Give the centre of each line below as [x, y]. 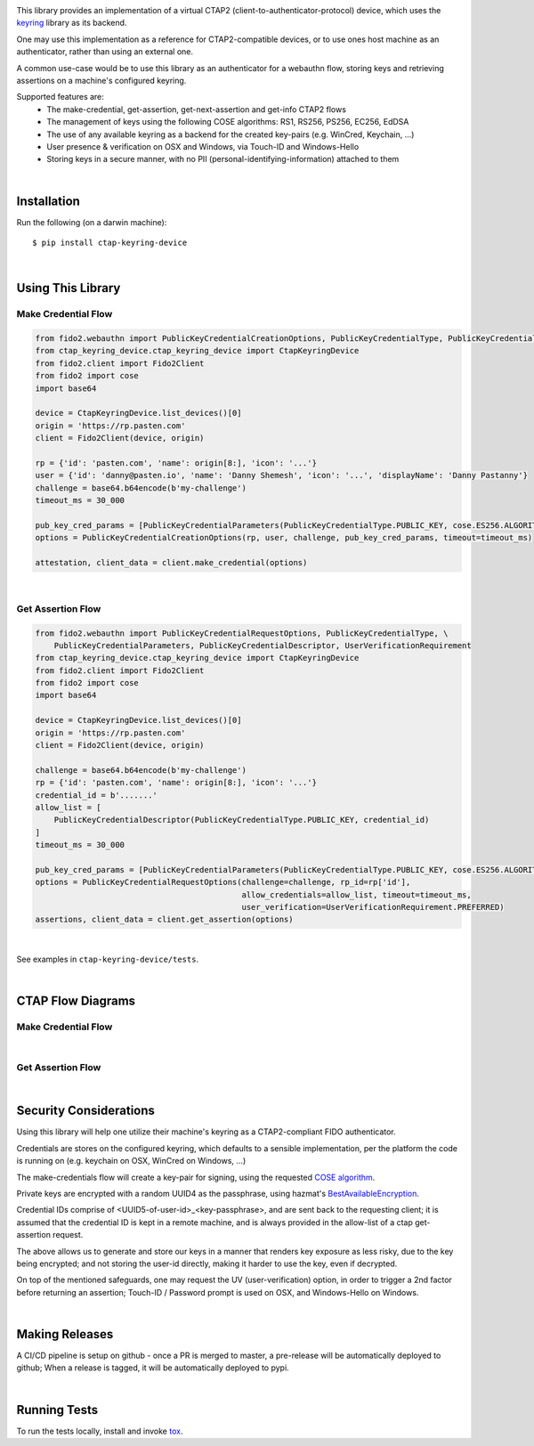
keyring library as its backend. [72, 23]
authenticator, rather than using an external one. [105, 52]
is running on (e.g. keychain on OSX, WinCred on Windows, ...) [131, 1161]
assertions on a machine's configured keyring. [101, 80]
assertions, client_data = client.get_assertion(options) [164, 920]
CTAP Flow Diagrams [76, 1001]
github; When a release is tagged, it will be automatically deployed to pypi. [153, 1368]
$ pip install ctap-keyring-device [110, 242]
